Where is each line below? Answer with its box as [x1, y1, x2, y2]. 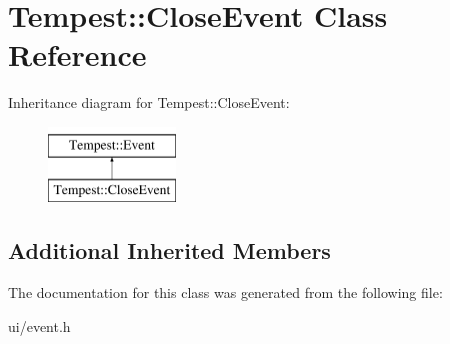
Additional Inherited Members [8, 235, 331, 266]
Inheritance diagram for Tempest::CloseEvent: [8, 92, 290, 113]
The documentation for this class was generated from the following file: [8, 282, 443, 303]
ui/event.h [8, 315, 71, 336]
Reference [8, 34, 147, 75]
